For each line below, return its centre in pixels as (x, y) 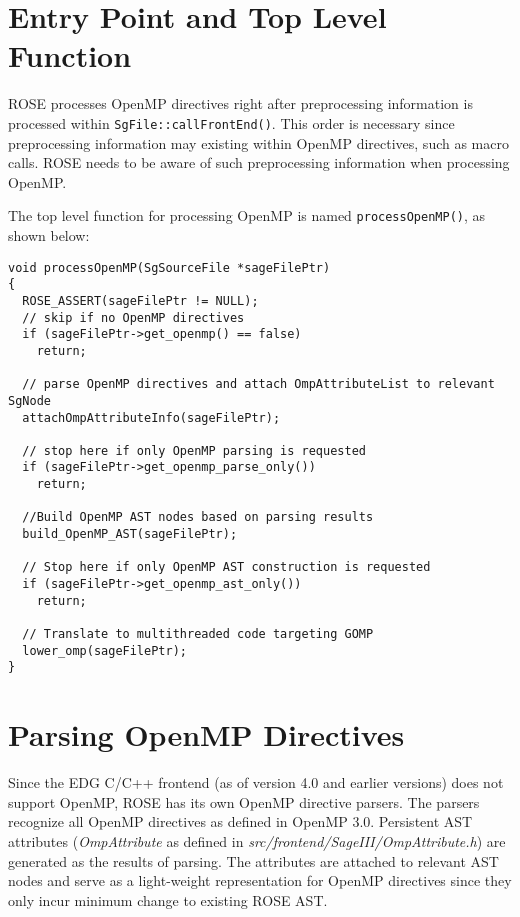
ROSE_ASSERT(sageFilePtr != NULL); (140, 300)
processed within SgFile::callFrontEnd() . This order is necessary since (231, 122)
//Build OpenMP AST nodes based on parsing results (198, 517)
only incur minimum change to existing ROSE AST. (168, 899)
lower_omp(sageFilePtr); (104, 650)
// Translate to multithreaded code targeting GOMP (198, 634)
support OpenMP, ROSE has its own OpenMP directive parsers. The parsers (244, 801)
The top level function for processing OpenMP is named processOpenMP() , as (247, 215)
